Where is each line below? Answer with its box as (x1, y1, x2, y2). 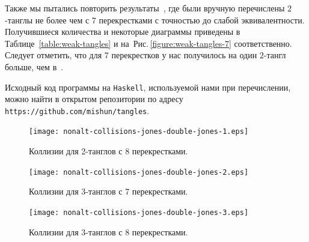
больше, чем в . (5, 60, 64, 73)
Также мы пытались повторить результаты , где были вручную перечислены (5, 2, 285, 14)
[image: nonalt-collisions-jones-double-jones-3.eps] (29, 208, 249, 217)
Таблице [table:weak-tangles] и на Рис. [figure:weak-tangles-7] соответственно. (5, 37, 292, 49)
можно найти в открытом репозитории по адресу (5, 92, 183, 105)
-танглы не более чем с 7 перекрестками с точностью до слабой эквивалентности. (5, 13, 305, 26)
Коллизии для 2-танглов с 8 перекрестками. (29, 145, 188, 157)
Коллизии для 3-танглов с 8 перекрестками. (29, 225, 188, 238)
